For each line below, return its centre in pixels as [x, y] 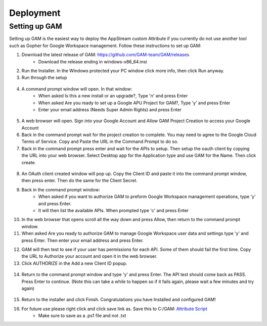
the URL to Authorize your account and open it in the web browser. [89, 256]
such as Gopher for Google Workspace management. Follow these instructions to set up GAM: [105, 46]
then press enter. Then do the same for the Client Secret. [80, 181]
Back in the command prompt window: [61, 189]
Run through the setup [44, 78]
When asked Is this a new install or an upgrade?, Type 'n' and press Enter [113, 96]
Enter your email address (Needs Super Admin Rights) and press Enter [110, 109]
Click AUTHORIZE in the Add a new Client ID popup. [74, 263]
